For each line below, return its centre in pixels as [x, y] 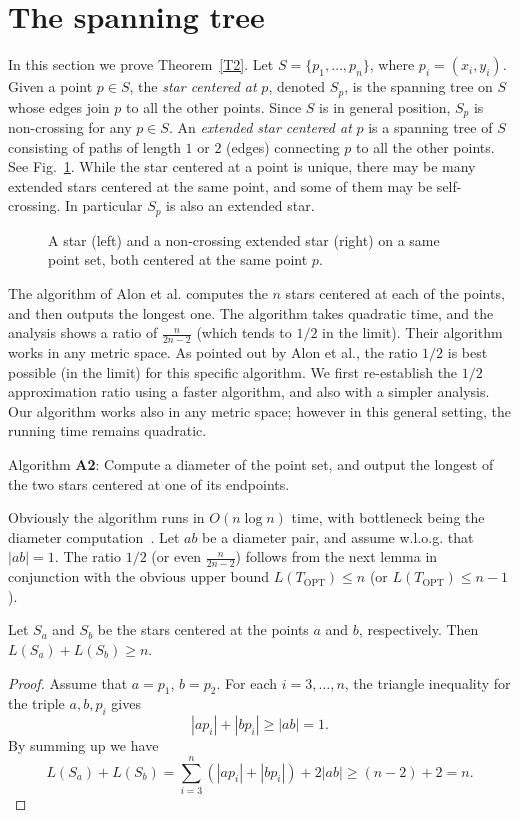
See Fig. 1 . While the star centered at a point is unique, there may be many [242, 166]
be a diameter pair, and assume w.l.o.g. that [338, 536]
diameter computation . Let [94, 536]
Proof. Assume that [68, 682]
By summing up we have [83, 745]
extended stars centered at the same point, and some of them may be [220, 185]
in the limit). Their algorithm [412, 332]
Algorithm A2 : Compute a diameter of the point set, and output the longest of [251, 464]
